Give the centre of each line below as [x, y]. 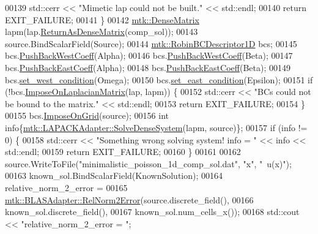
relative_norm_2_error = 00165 [66, 187]
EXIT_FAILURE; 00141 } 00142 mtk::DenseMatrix [102, 19]
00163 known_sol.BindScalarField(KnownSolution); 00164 [114, 175]
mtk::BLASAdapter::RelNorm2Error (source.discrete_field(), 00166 [129, 199]
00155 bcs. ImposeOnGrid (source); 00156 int [87, 115]
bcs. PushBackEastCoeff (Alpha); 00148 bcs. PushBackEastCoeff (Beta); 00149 [148, 67]
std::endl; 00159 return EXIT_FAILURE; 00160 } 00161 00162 [123, 152]
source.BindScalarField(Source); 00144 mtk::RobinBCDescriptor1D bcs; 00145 [151, 43]
